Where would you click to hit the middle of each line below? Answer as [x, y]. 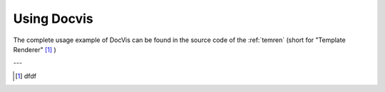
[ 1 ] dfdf [26, 76]
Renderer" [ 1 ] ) [35, 49]
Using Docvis [53, 19]
